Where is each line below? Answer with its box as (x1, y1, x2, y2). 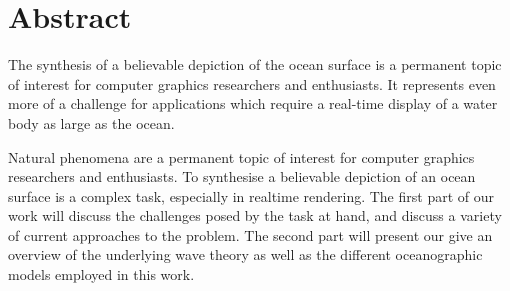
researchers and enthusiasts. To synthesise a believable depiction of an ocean (8, 166, 476, 187)
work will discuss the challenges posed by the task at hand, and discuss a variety (8, 205, 502, 226)
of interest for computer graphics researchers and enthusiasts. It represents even (8, 73, 496, 94)
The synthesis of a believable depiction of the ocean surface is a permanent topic (8, 54, 502, 75)
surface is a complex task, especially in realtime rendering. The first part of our (8, 185, 494, 206)
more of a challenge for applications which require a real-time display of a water (8, 93, 498, 114)
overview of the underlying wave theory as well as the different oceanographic (8, 244, 483, 265)
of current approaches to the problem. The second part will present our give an (8, 224, 493, 245)
